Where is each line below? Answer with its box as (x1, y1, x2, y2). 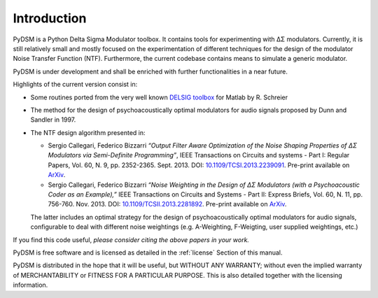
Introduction (13, 10, 87, 26)
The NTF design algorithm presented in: (30, 128, 146, 136)
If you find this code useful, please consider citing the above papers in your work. (13, 235, 250, 244)
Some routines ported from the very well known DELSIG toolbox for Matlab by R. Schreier (30, 93, 288, 101)
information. (13, 281, 48, 290)
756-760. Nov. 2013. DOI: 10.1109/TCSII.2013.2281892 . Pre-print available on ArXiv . (48, 200, 287, 208)
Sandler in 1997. (30, 115, 76, 124)
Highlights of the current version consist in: (13, 80, 138, 89)
